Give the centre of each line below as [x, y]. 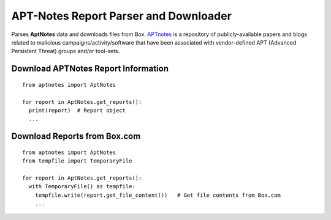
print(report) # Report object [77, 110]
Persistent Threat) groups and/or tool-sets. [66, 51]
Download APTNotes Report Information [90, 69]
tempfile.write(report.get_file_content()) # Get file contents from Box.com [158, 195]
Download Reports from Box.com [76, 137]
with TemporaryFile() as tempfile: [82, 187]
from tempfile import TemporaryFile [77, 161]
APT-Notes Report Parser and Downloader [122, 16]
